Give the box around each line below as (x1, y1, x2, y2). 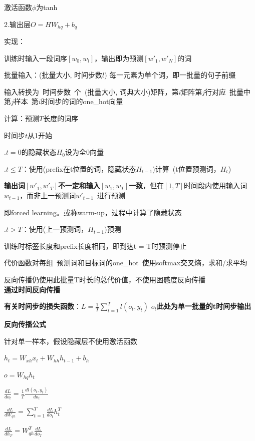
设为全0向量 (65, 147, 104, 157)
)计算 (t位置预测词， (152, 163, 220, 174)
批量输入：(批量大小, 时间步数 (4, 70, 102, 80)
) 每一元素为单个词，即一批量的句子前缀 (104, 70, 236, 80)
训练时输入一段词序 (4, 53, 67, 63)
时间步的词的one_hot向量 (41, 96, 123, 107)
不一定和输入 (58, 180, 100, 191)
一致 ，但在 (129, 180, 164, 191)
